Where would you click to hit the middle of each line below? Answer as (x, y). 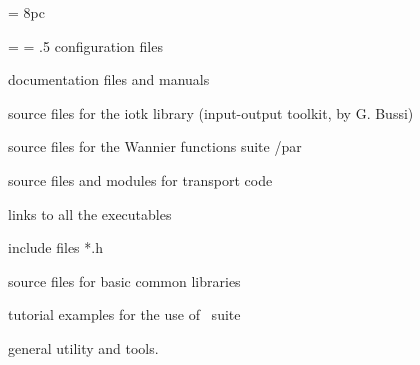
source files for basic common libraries (124, 280)
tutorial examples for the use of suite (124, 314)
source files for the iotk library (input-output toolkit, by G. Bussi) (211, 112)
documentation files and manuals (109, 79)
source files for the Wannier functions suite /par (155, 146)
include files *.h (55, 247)
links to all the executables (90, 213)
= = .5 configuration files (85, 45)
